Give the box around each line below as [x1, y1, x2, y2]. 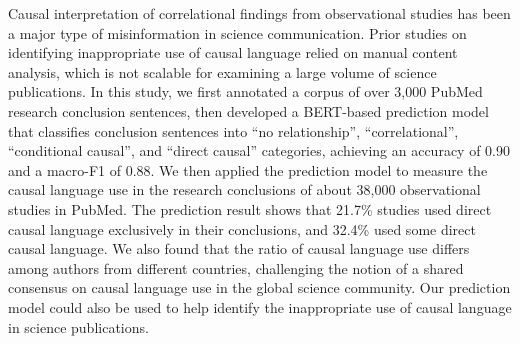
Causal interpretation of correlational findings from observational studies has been [8, 3, 511, 23]
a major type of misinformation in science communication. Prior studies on [8, 22, 467, 43]
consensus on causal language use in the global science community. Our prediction [8, 277, 511, 298]
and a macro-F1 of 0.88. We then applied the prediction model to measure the [8, 159, 488, 180]
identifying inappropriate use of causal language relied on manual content [8, 42, 458, 63]
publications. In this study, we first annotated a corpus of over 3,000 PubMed [8, 81, 483, 102]
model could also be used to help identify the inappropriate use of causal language [8, 296, 512, 317]
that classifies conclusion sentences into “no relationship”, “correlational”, [8, 120, 459, 141]
